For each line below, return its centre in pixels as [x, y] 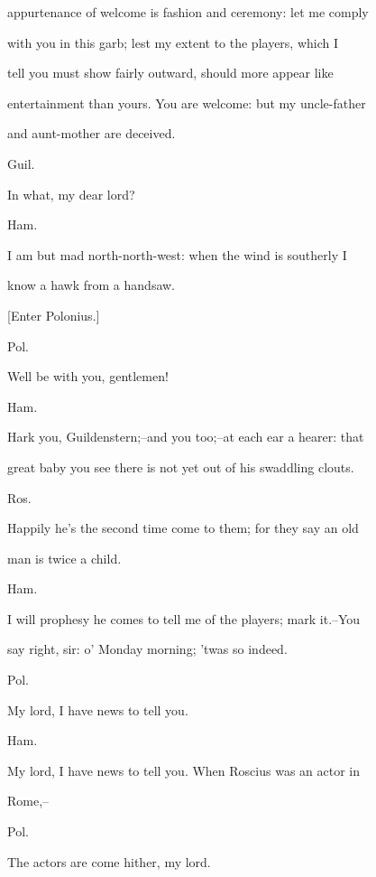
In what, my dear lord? [71, 194]
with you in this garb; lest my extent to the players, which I [173, 42]
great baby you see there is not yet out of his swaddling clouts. [181, 466]
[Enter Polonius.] [54, 315]
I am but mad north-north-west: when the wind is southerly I [177, 254]
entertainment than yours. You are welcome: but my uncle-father [187, 103]
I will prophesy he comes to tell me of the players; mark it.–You [184, 618]
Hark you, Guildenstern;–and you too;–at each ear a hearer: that [186, 437]
